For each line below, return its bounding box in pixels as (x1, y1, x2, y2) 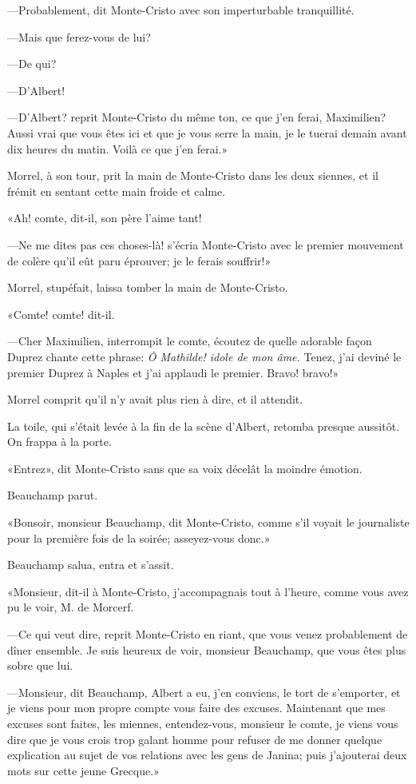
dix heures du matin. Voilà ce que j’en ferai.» (7, 140, 228, 157)
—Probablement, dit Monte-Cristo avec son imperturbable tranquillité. (7, 2, 355, 18)
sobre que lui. (7, 657, 73, 674)
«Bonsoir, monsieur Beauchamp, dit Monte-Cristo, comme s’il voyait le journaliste (7, 514, 410, 531)
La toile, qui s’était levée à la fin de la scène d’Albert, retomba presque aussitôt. (7, 417, 400, 434)
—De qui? (7, 55, 57, 72)
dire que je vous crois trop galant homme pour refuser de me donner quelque (7, 730, 382, 747)
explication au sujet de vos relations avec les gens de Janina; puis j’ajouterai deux (7, 746, 407, 763)
